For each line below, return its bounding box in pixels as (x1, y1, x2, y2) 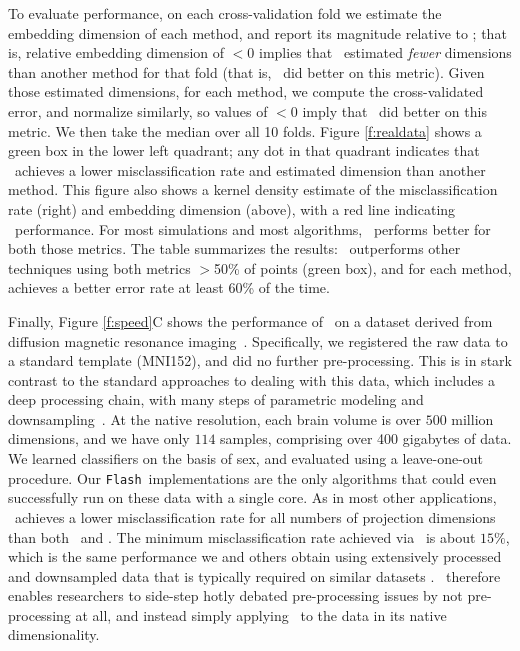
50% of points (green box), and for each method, (213, 257, 512, 278)
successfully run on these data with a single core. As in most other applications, (8, 487, 497, 508)
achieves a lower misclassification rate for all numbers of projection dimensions (14, 506, 496, 527)
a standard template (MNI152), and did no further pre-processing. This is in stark (8, 350, 512, 371)
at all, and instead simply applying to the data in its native (75, 604, 447, 625)
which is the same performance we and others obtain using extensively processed (8, 546, 502, 567)
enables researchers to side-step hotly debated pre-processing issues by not (8, 585, 463, 606)
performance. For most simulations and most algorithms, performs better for (14, 218, 491, 239)
